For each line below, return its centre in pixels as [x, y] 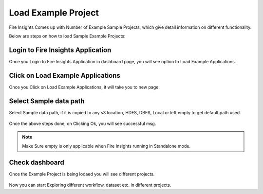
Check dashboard [37, 162]
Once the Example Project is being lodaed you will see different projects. [82, 174]
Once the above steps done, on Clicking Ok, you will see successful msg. [83, 123]
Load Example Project [54, 13]
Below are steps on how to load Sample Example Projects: [67, 36]
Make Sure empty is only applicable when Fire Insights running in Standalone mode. [106, 146]
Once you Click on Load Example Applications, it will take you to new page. [85, 87]
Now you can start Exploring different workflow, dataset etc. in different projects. [90, 185]
